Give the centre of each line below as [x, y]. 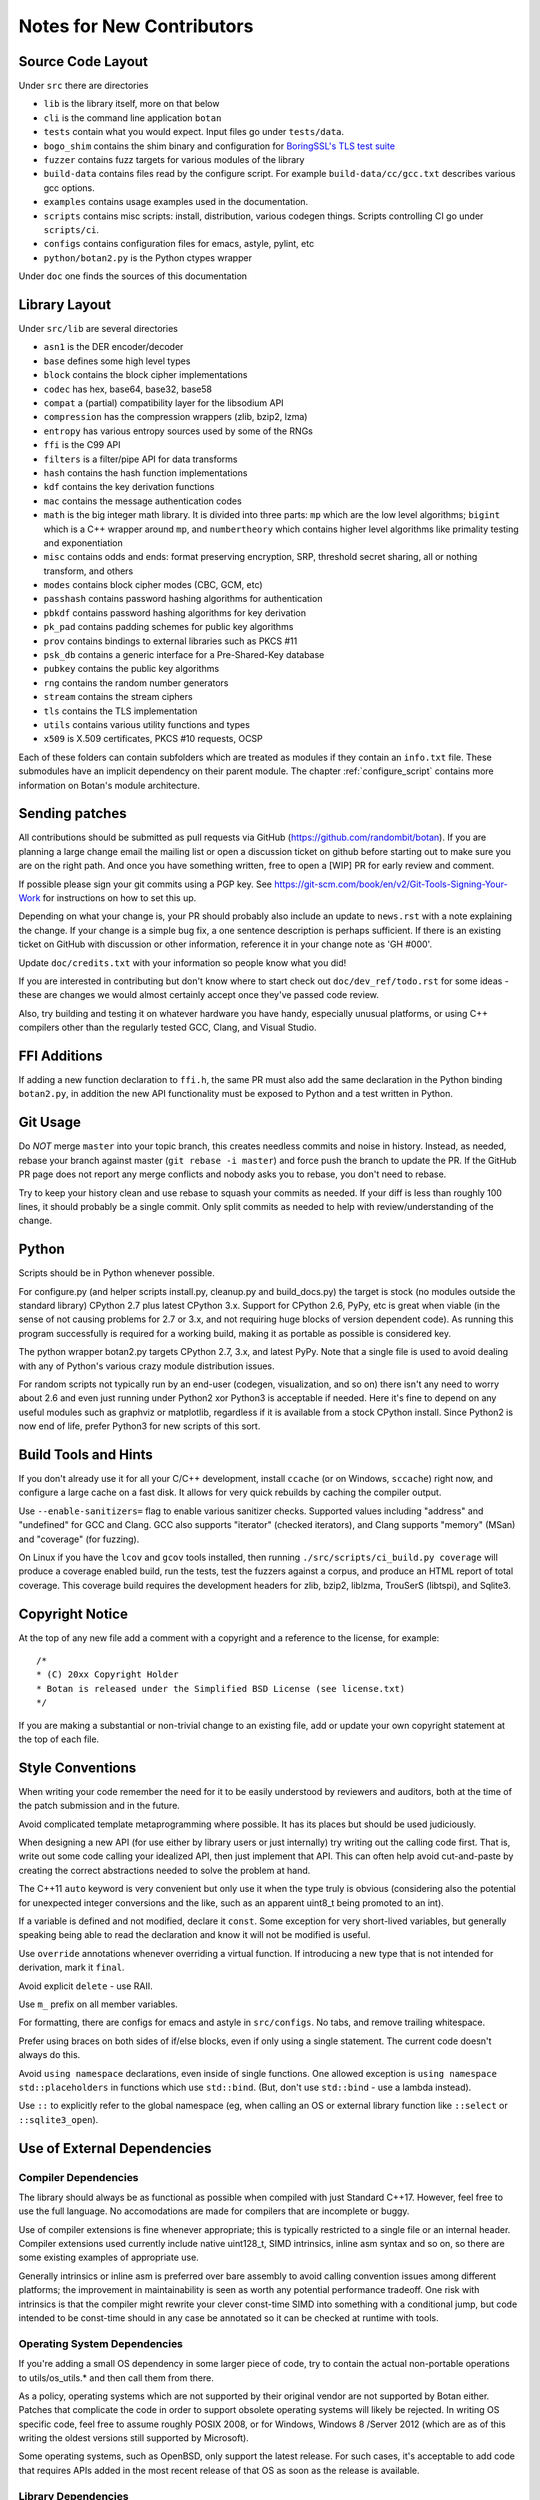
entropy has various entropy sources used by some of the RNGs [178, 431]
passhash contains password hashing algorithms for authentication [183, 599]
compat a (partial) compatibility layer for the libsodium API [163, 403]
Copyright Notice [73, 1613]
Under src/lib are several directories [98, 329]
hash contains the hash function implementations [145, 472]
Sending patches [72, 813]
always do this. [49, 2055]
